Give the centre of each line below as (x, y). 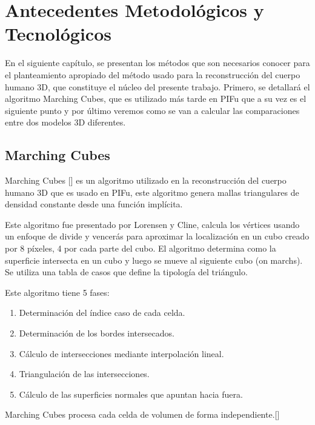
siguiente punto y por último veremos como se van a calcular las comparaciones (152, 110)
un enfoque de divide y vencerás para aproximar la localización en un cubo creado (157, 236)
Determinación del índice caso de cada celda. (102, 313)
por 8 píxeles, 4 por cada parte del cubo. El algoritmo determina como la (141, 248)
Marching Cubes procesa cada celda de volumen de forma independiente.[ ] (142, 414)
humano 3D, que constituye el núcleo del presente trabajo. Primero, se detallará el (157, 86)
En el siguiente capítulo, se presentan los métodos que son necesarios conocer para (157, 63)
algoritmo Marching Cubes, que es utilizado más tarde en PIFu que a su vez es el (156, 99)
